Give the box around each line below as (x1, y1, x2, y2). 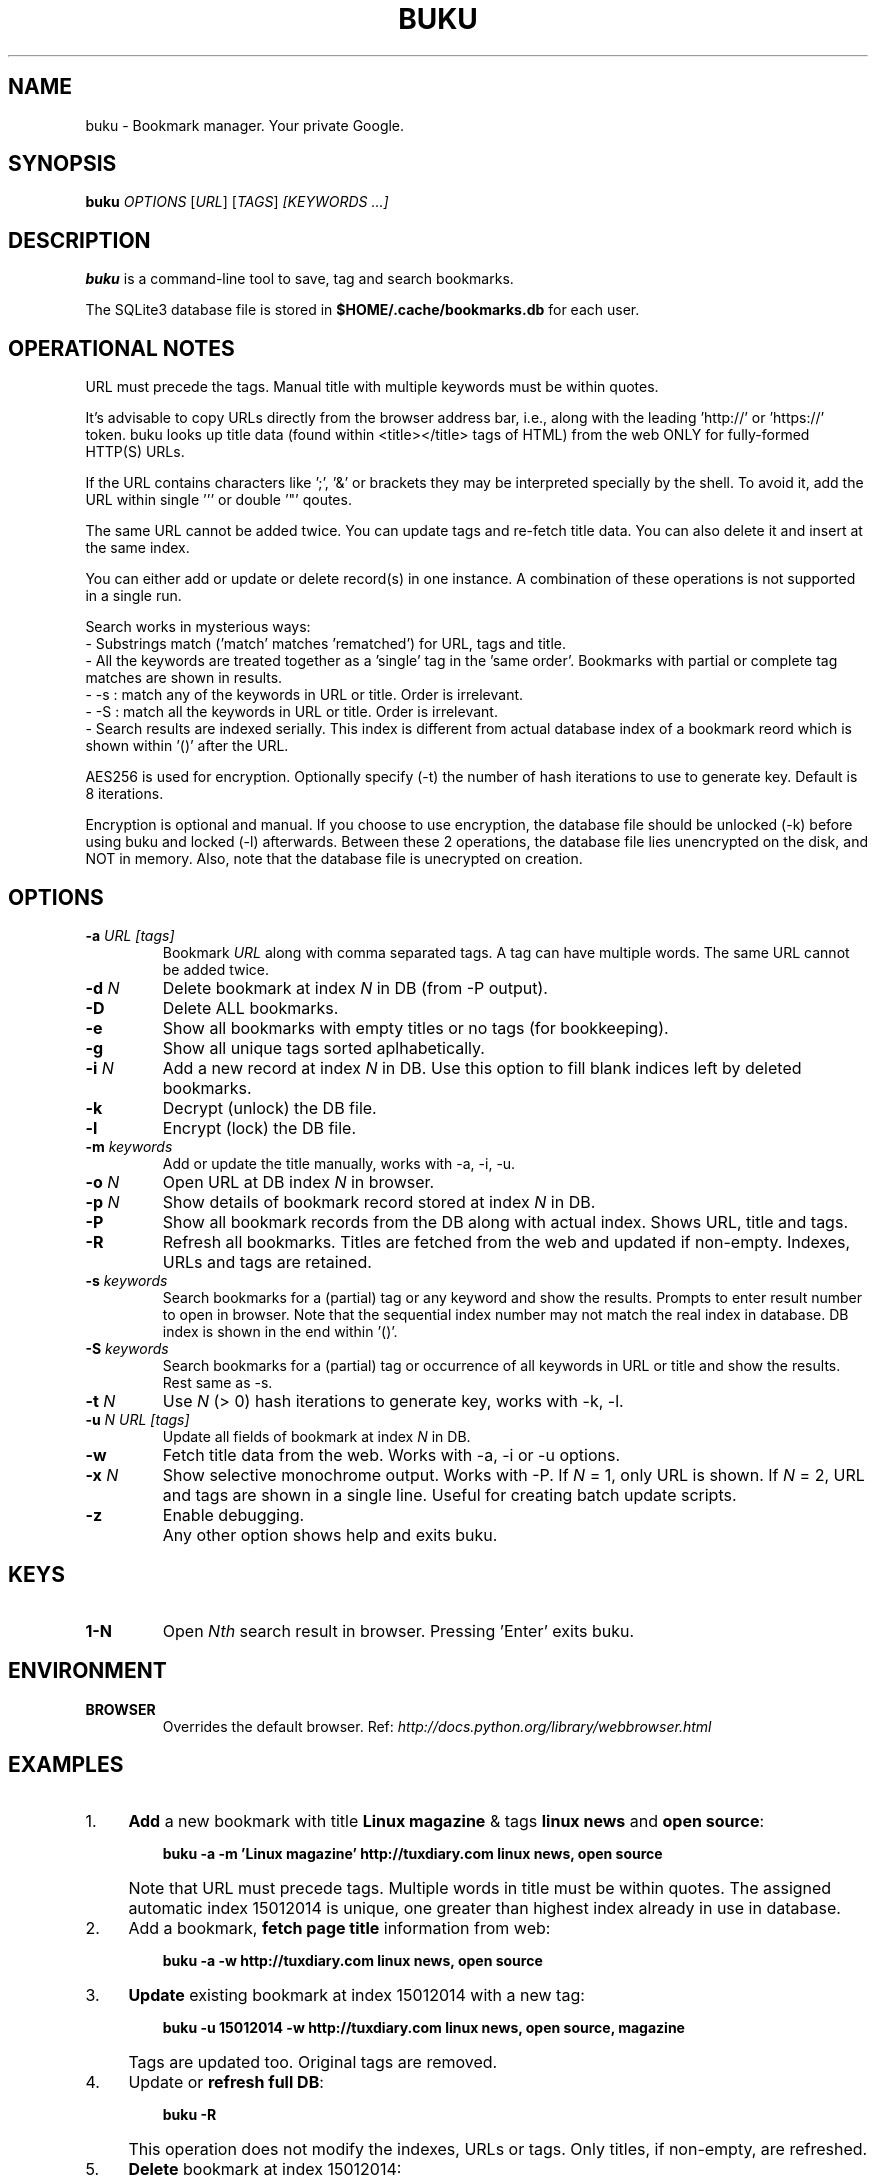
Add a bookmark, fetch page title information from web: (128, 1917, 551, 1938)
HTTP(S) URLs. (85, 443, 185, 461)
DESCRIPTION (8, 227, 151, 253)
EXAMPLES (8, 1752, 124, 1778)
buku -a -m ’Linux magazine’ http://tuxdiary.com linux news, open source (162, 1844, 663, 1862)
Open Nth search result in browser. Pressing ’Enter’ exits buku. (162, 1620, 635, 1641)
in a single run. (85, 587, 182, 605)
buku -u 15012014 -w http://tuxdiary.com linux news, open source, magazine (162, 2018, 685, 2036)
